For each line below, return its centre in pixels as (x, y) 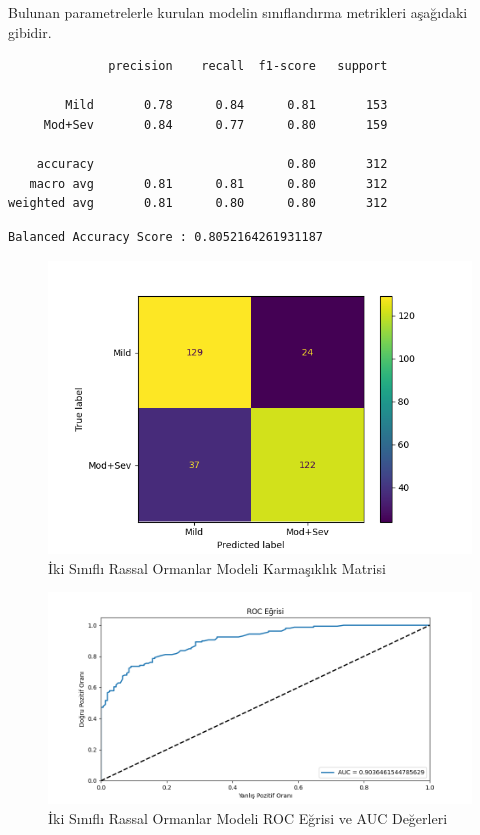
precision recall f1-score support (248, 66)
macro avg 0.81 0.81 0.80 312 (208, 183)
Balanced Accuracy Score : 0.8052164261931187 (165, 236)
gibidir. (30, 31)
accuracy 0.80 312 (212, 164)
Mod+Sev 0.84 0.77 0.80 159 (215, 124)
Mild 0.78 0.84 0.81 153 (226, 105)
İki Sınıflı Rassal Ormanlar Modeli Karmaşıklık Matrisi (217, 567)
